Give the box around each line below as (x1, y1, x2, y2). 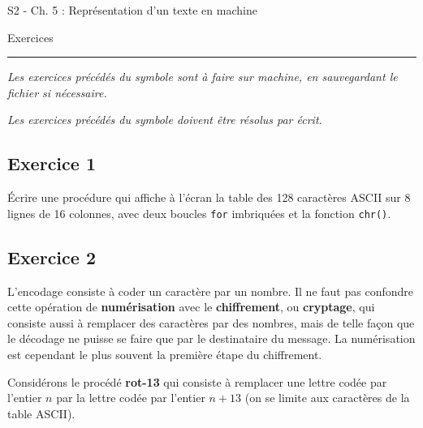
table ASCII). (7, 404, 76, 422)
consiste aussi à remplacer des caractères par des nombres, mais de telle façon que (7, 314, 415, 331)
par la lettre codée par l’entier (56, 389, 205, 406)
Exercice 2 (7, 244, 96, 269)
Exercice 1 (7, 151, 96, 176)
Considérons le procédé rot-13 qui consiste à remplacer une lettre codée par (7, 373, 387, 390)
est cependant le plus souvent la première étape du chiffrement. (7, 346, 322, 362)
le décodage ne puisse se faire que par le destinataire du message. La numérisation (7, 330, 416, 347)
